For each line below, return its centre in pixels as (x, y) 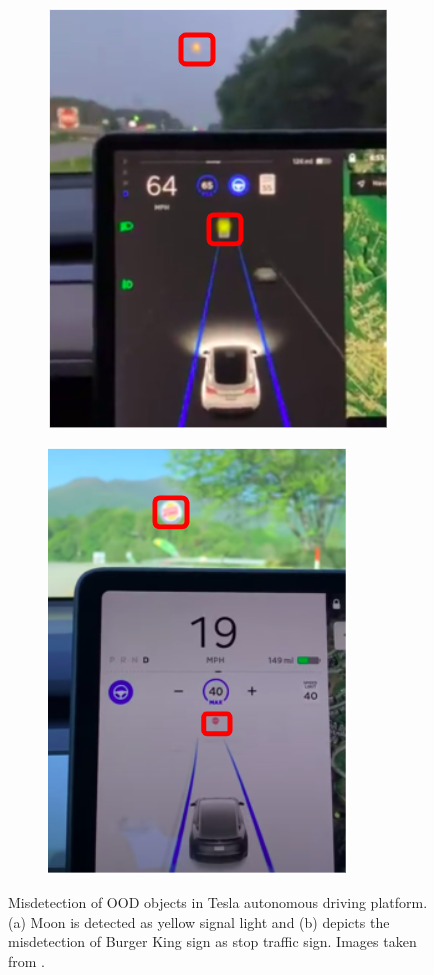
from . (27, 960)
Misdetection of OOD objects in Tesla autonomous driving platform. (218, 902)
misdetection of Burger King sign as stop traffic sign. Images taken (212, 941)
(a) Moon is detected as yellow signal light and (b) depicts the (199, 921)
